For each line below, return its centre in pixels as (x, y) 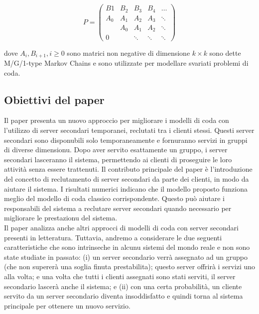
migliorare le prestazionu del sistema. (61, 218)
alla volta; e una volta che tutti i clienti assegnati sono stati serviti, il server (120, 276)
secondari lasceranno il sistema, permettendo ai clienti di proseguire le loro (118, 159)
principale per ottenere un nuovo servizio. (67, 305)
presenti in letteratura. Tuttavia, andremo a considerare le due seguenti (113, 237)
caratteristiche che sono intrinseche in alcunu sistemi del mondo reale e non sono (127, 247)
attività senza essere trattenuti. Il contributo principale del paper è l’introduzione (128, 169)
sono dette (225, 52)
